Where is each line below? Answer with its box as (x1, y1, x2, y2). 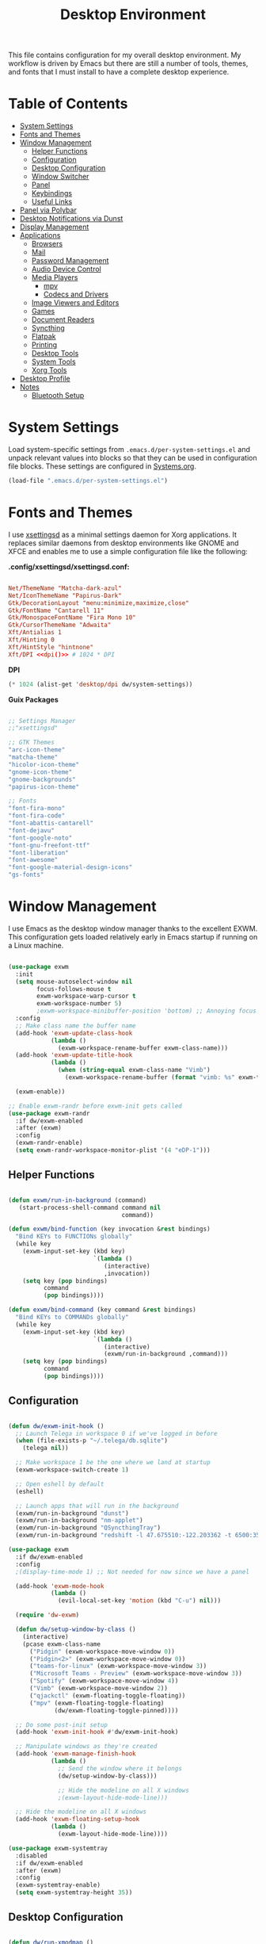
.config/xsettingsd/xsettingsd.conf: (8, 561, 130, 572)
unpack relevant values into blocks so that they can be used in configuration (8, 453, 257, 463)
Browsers (31, 239, 63, 249)
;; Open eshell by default (15, 1480, 104, 1488)
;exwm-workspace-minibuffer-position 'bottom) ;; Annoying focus (36, 1007, 257, 1016)
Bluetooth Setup (31, 391, 85, 400)
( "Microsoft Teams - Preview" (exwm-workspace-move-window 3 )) (28, 1670, 243, 1678)
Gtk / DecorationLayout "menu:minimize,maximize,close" (8, 599, 190, 607)
